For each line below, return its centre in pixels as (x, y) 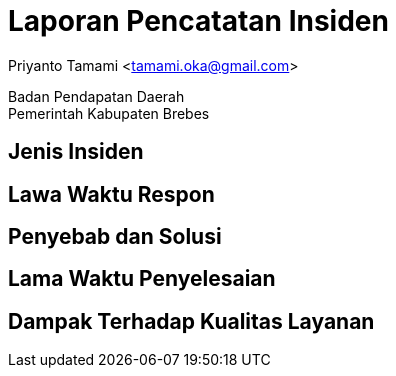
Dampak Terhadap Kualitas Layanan (191, 321)
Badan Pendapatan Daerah (96, 96)
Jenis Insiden (76, 152)
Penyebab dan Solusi (115, 237)
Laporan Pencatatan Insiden (198, 21)
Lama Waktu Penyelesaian (142, 279)
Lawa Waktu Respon (111, 194)
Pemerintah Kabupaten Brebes (109, 113)
